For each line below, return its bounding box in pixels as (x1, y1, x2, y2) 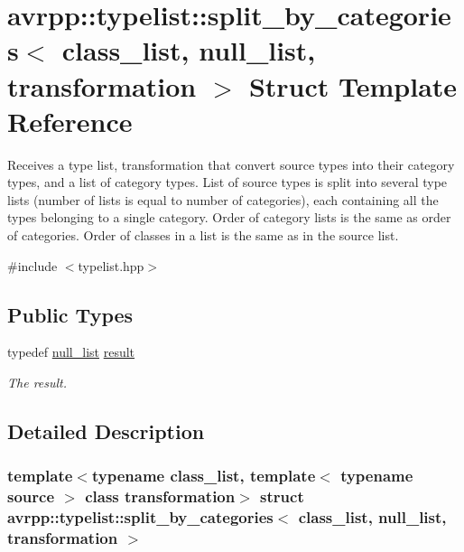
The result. (7, 373, 68, 392)
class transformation (85, 485, 236, 508)
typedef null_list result (7, 342, 135, 361)
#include (7, 256, 58, 275)
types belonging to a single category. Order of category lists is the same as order (7, 208, 451, 227)
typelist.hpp (78, 256, 144, 275)
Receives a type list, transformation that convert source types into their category (7, 154, 455, 173)
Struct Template (248, 67, 458, 104)
